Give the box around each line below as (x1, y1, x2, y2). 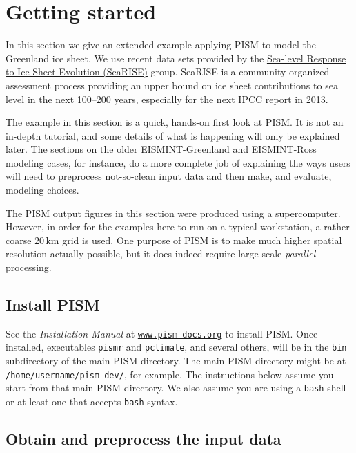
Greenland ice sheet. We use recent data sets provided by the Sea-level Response (6, 50, 346, 65)
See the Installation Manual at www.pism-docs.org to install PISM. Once (6, 326, 318, 340)
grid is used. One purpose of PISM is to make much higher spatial (62, 232, 342, 247)
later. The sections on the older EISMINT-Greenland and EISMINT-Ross (6, 142, 317, 156)
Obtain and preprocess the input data (6, 428, 281, 450)
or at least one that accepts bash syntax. (6, 394, 178, 409)
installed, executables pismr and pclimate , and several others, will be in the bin (6, 340, 347, 354)
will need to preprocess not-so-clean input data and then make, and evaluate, (6, 169, 332, 183)
